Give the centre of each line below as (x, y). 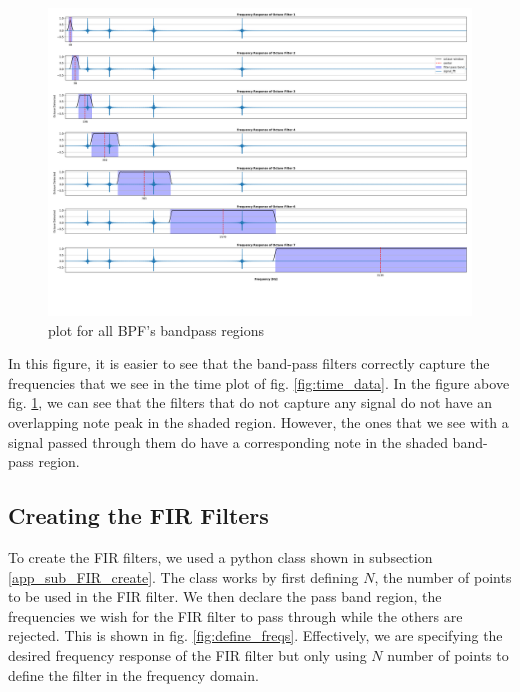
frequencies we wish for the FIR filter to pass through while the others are (235, 615)
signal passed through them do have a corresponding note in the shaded (228, 441)
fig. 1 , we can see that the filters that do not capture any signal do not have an (250, 402)
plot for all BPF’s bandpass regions (156, 329)
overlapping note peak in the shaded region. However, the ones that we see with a (258, 422)
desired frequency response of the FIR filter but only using (187, 654)
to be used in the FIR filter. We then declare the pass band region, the (225, 596)
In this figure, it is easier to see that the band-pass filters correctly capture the (249, 363)
